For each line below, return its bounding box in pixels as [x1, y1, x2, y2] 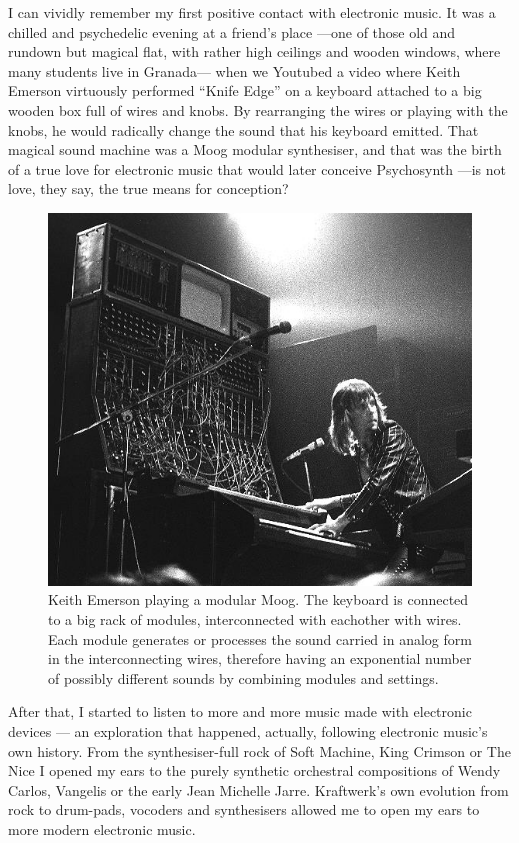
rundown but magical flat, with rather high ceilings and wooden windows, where [8, 41, 501, 62]
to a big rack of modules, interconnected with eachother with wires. [48, 608, 462, 629]
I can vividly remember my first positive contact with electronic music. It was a [8, 2, 496, 22]
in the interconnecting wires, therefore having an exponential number [48, 648, 472, 669]
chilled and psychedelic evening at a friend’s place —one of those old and [8, 21, 456, 42]
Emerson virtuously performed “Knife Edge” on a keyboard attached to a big [8, 80, 482, 101]
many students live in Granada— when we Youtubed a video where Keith [8, 60, 461, 81]
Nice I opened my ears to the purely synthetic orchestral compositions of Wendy [8, 760, 501, 781]
